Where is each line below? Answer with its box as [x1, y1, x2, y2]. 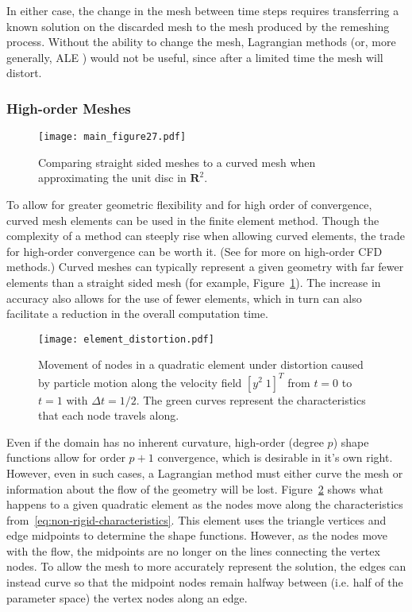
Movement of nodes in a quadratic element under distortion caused [38, 356, 364, 373]
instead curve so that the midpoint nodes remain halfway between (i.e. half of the [6, 574, 403, 591]
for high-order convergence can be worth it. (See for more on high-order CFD [6, 242, 383, 259]
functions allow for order [6, 449, 125, 466]
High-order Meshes [6, 98, 131, 118]
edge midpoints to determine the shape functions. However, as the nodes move [6, 527, 387, 544]
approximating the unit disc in [38, 169, 187, 186]
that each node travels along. [38, 407, 179, 424]
